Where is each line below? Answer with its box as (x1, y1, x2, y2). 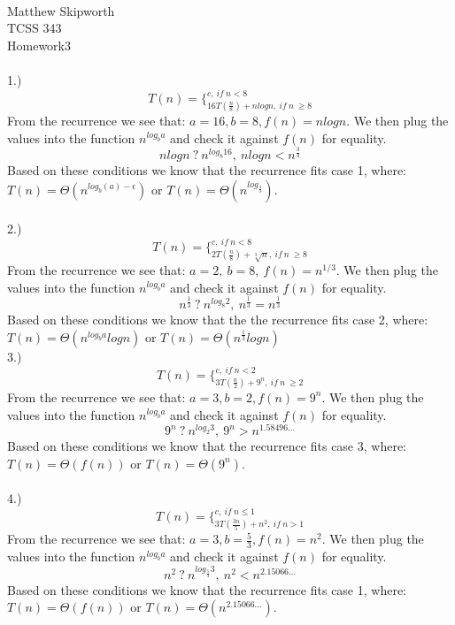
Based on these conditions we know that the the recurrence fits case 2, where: (7, 310, 428, 329)
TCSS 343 (7, 19, 62, 37)
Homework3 (7, 35, 71, 54)
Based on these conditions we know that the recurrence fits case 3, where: (7, 437, 406, 455)
